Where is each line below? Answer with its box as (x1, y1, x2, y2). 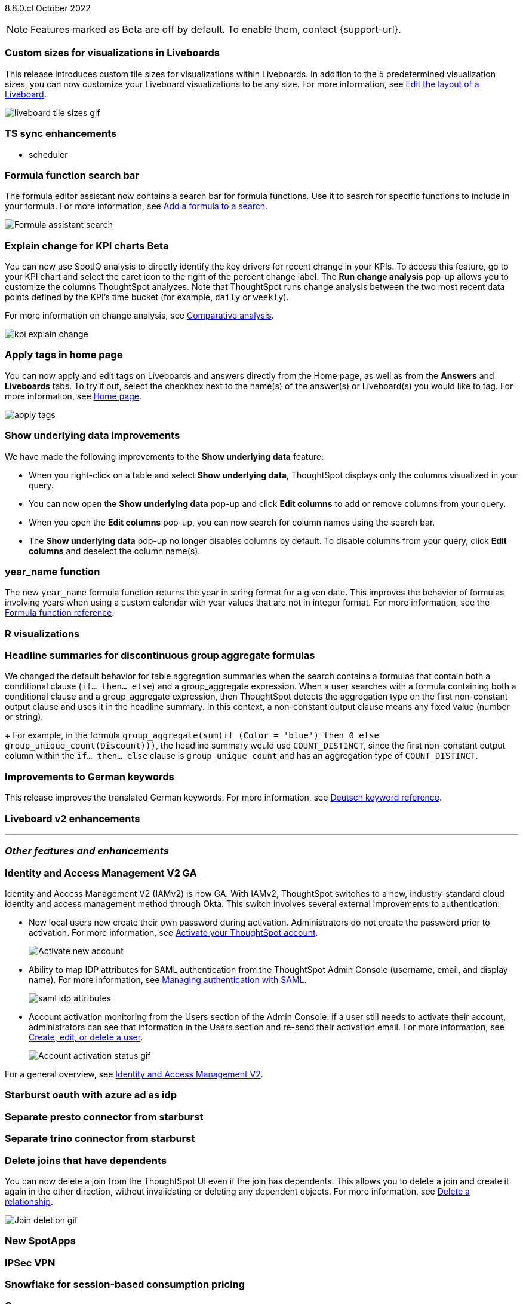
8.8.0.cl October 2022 (5, 3, 91, 13)
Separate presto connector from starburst (5, 1110, 204, 1123)
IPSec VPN (5, 1256, 56, 1269)
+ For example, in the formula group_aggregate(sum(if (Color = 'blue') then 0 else (5, 730, 380, 741)
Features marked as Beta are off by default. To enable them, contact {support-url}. (30, 23, 401, 35)
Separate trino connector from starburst (5, 1132, 195, 1145)
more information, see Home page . (5, 390, 142, 401)
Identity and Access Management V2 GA (5, 866, 197, 879)
